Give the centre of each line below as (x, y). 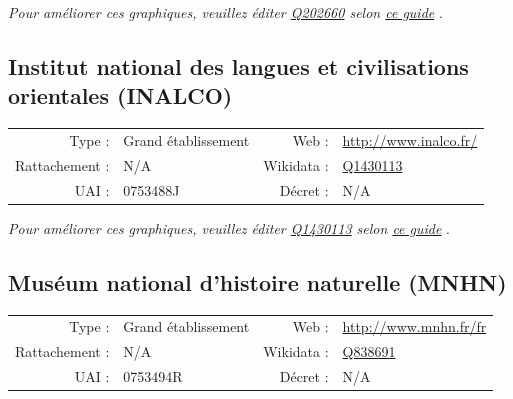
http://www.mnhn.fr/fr (414, 326)
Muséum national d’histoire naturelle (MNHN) (257, 281)
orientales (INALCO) (120, 95)
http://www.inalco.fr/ (410, 139)
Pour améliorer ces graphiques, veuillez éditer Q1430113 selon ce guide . (229, 227)
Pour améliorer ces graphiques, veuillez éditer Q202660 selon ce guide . (225, 12)
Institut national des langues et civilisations (238, 65)
